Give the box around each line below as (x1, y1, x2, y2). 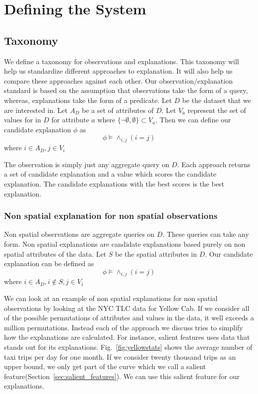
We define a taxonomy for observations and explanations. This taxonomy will (4, 56, 239, 66)
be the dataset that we (182, 95, 251, 105)
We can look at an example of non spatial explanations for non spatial (4, 293, 218, 303)
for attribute (51, 114, 89, 125)
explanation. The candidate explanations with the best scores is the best (4, 178, 224, 189)
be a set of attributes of (82, 104, 154, 115)
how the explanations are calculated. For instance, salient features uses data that (4, 332, 250, 342)
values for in (4, 114, 41, 125)
